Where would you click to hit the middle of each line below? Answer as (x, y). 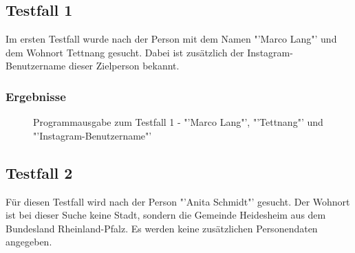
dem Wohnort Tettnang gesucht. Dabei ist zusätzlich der (125, 52)
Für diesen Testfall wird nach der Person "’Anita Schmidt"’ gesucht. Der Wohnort (178, 201)
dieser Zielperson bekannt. (124, 66)
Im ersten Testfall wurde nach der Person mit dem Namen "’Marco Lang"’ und (171, 39)
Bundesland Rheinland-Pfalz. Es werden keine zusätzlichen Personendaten (162, 228)
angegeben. (29, 242)
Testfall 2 (39, 172)
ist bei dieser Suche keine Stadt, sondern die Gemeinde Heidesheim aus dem (166, 215)
